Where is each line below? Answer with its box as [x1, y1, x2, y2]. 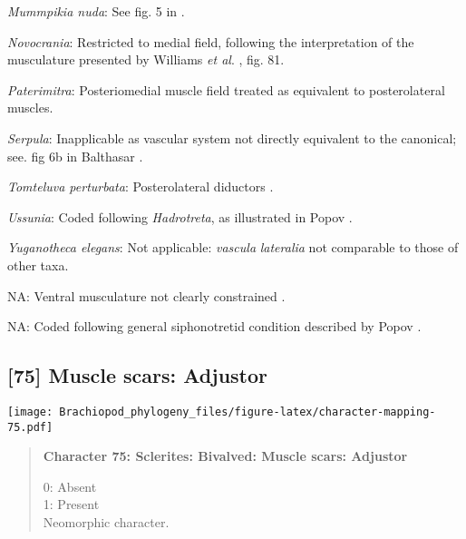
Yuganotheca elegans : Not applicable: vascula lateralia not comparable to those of [7, 238, 459, 257]
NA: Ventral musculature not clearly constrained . [7, 286, 286, 305]
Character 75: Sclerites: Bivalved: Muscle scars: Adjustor [43, 446, 408, 465]
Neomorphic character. [43, 513, 170, 532]
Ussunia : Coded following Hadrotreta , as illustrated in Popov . [7, 207, 353, 226]
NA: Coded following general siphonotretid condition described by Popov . [7, 317, 422, 336]
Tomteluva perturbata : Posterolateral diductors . [7, 177, 274, 196]
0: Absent [43, 476, 97, 495]
